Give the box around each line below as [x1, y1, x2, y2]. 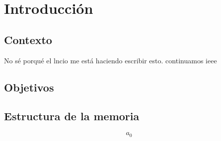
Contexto [4, 32, 52, 47]
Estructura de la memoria [4, 108, 140, 124]
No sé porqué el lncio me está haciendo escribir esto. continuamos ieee [4, 55, 217, 65]
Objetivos [4, 79, 54, 94]
